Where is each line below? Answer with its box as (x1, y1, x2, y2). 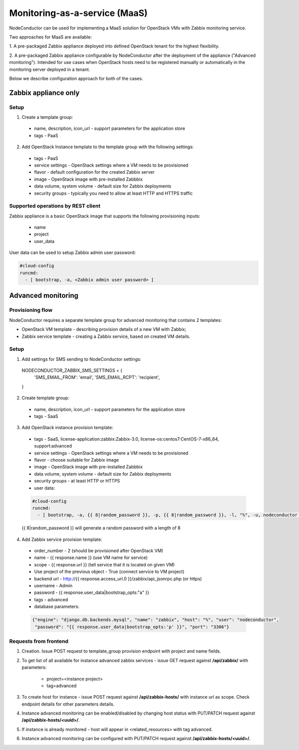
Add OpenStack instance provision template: (21, 425, 114, 431)
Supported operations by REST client (9, 203, 101, 210)
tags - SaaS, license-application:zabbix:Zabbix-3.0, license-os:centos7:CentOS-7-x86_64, (34, 436, 219, 442)
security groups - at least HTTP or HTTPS (34, 478, 121, 484)
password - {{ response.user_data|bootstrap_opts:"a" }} (34, 589, 149, 596)
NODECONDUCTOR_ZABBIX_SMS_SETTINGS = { (21, 367, 123, 374)
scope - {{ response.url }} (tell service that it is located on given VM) (34, 561, 175, 567)
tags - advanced (34, 596, 68, 602)
